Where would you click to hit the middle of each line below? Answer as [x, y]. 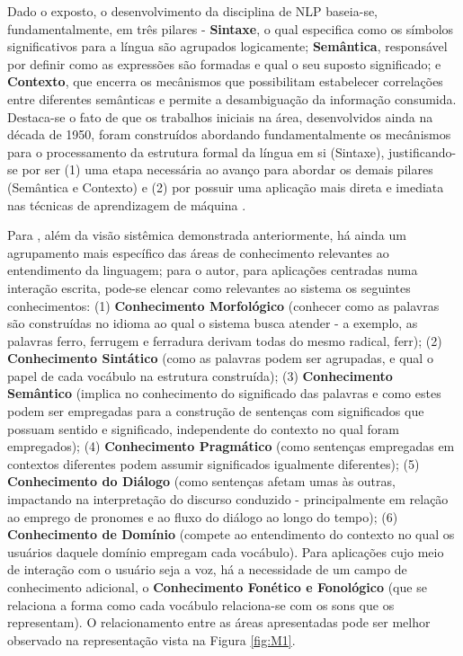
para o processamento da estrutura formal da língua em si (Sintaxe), [196, 151]
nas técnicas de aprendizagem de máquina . [127, 204]
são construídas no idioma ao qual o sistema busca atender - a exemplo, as [213, 323]
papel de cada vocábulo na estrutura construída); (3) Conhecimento [200, 375]
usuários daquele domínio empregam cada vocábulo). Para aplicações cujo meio [226, 551]
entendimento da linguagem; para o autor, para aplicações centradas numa [213, 270]
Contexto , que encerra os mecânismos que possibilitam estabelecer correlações [225, 81]
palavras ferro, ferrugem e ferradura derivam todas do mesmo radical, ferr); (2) [225, 340]
